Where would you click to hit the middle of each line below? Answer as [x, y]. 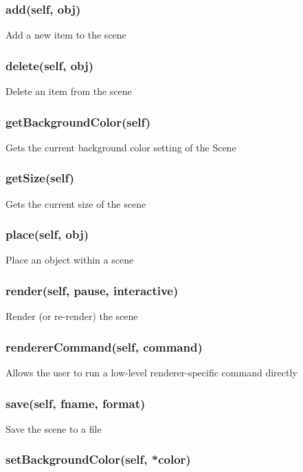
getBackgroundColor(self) [78, 121]
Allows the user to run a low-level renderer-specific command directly [151, 373]
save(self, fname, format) [76, 403]
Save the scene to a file [54, 428]
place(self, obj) [47, 234]
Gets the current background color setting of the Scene [121, 147]
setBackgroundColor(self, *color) [98, 459]
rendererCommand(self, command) [104, 346]
